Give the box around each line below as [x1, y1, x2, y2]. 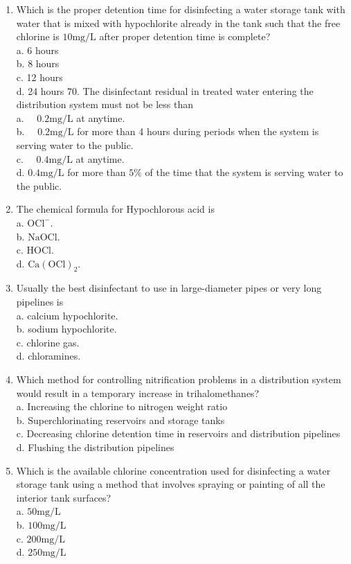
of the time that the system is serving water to [145, 165, 343, 179]
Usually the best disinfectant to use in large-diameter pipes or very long [16, 281, 322, 295]
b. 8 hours [16, 56, 60, 71]
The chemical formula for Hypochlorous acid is [16, 202, 215, 216]
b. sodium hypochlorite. [16, 321, 117, 336]
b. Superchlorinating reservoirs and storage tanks [16, 412, 225, 427]
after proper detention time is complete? [99, 29, 271, 44]
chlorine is [16, 29, 60, 44]
